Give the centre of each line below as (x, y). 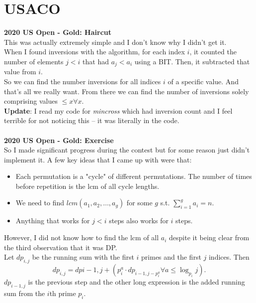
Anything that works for (53, 221)
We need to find (40, 203)
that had (96, 61)
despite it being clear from (209, 237)
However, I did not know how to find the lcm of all (82, 237)
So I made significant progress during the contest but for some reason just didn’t (127, 150)
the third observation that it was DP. (61, 247)
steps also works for (139, 221)
